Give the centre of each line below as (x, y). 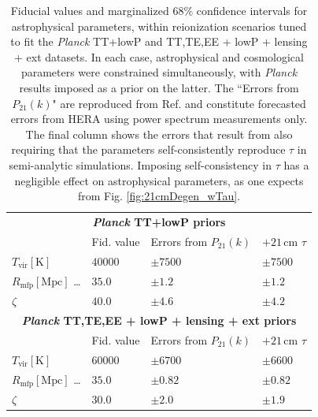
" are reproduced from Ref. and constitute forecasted (179, 103)
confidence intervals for (252, 10)
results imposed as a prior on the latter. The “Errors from (159, 87)
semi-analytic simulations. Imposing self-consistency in (140, 164)
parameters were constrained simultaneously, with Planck (159, 72)
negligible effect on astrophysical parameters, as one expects (159, 180)
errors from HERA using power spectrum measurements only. (159, 119)
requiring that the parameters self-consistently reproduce (148, 149)
